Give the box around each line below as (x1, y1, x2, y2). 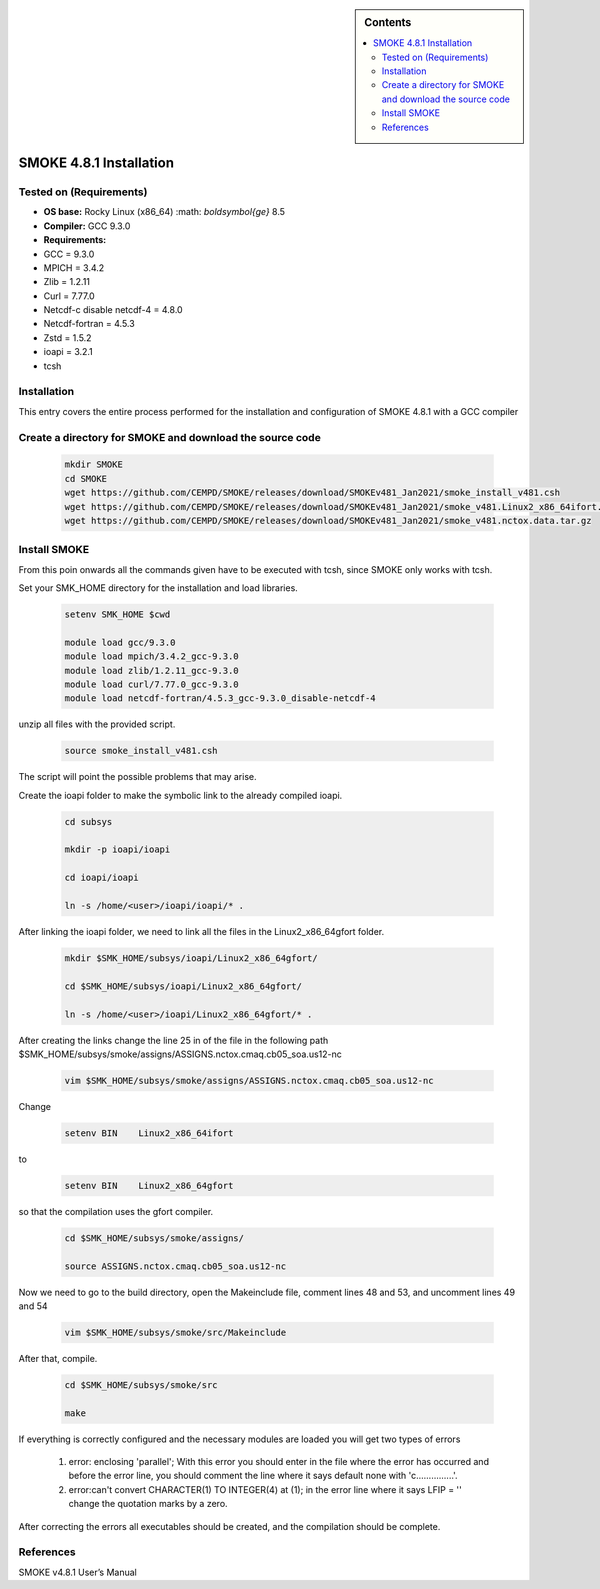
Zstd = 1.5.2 (43, 331, 92, 344)
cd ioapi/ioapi (64, 872, 139, 884)
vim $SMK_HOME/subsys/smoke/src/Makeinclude (64, 1326, 287, 1338)
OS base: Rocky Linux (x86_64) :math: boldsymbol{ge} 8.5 (43, 206, 285, 218)
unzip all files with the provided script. (18, 718, 176, 730)
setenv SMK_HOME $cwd (64, 609, 171, 620)
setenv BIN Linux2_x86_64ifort (64, 1127, 234, 1139)
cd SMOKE (64, 473, 108, 484)
